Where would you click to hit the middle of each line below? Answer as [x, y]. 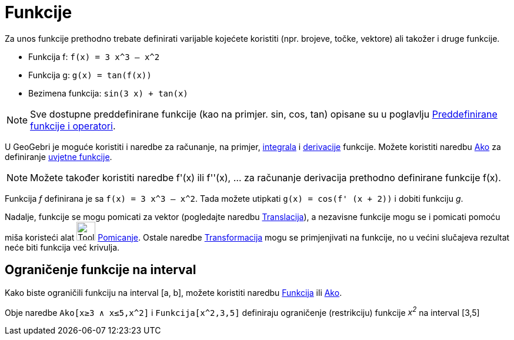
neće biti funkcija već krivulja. [62, 247]
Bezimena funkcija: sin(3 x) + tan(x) [108, 93]
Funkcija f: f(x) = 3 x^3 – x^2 [94, 56]
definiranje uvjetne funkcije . [59, 156]
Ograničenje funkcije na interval [101, 270]
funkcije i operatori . [73, 126]
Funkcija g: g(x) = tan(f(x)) [90, 75]
